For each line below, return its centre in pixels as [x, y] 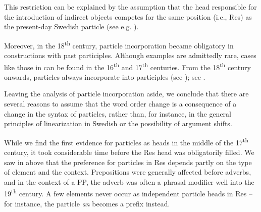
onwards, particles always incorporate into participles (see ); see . [105, 76]
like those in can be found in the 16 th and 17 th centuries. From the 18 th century [127, 66]
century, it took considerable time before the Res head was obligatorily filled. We [129, 152]
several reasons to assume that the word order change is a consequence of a [120, 104]
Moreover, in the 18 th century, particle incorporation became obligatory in [119, 44]
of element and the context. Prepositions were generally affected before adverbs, [128, 172]
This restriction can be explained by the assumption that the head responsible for [130, 7]
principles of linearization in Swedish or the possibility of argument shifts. [118, 123]
